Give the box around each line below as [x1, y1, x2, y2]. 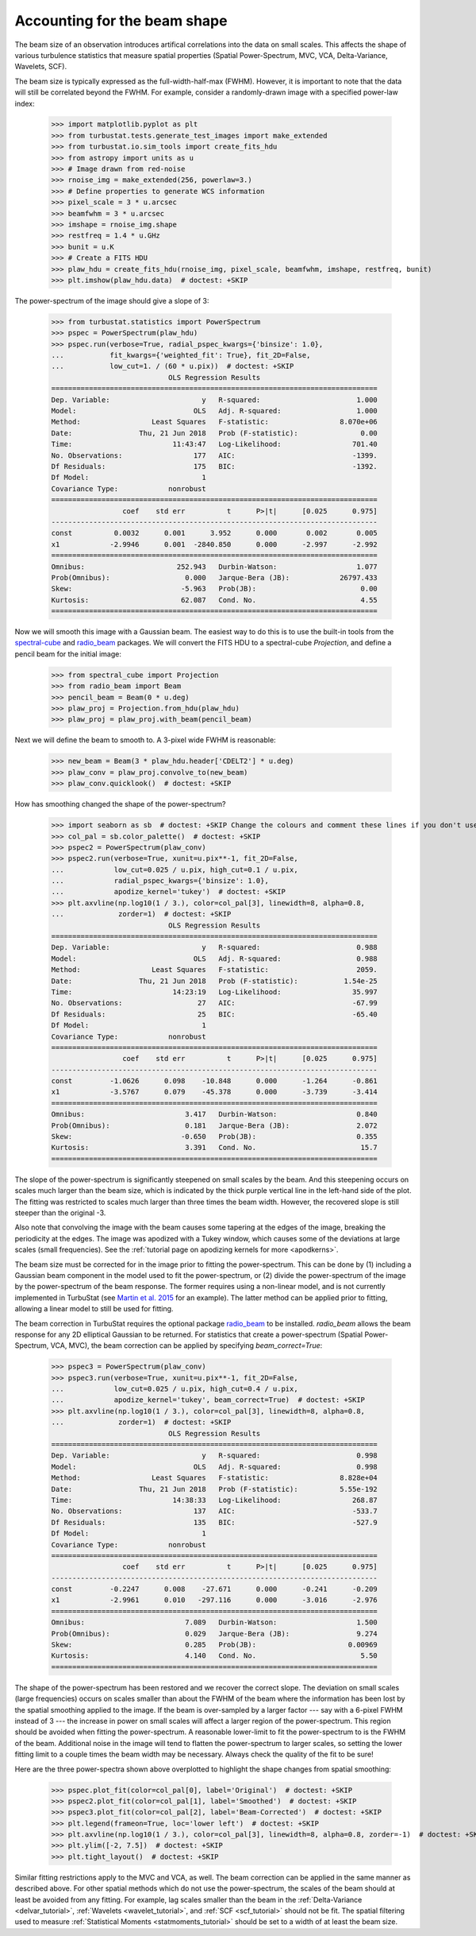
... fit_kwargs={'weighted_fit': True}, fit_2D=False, [51, 350, 311, 360]
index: [14, 99, 35, 108]
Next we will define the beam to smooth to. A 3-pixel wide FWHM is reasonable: [14, 735, 277, 745]
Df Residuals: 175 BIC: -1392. [51, 462, 378, 470]
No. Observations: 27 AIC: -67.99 [51, 998, 378, 1008]
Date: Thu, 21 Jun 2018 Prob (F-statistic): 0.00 [51, 428, 378, 437]
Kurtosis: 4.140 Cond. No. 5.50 [51, 1651, 378, 1660]
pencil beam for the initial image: [14, 649, 122, 659]
